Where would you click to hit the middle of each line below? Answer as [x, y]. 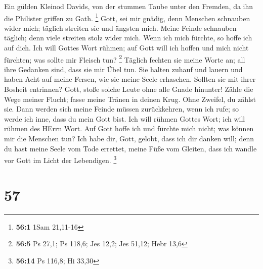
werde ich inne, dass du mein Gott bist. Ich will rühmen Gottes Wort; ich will [125, 118]
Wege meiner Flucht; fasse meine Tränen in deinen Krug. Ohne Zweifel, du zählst [130, 99]
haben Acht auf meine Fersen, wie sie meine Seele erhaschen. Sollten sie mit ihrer [130, 79]
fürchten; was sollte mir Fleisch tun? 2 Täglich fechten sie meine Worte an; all [125, 59]
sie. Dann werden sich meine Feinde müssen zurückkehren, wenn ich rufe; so [122, 109]
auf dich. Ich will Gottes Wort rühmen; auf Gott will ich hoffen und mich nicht [126, 48]
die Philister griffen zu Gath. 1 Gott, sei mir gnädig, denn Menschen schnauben [127, 17]
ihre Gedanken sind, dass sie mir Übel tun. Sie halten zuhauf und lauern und [123, 69]
